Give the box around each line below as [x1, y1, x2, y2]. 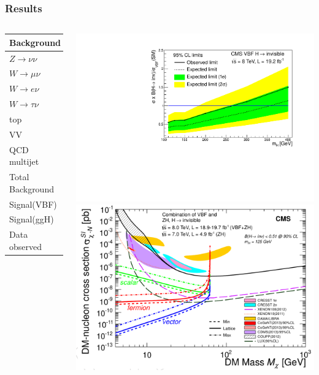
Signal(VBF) [9, 197, 57, 210]
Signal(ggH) [9, 213, 54, 225]
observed [9, 240, 42, 252]
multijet [9, 155, 39, 168]
